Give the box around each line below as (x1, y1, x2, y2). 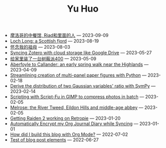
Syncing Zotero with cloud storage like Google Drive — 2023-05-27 (10, 50, 152, 56)
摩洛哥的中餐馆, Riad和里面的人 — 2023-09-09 (10, 32, 109, 39)
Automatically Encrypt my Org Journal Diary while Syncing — (10, 121, 139, 127)
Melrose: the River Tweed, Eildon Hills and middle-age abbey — (10, 104, 144, 110)
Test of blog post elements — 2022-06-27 (10, 137, 99, 143)
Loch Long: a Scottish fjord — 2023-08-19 (10, 38, 99, 44)
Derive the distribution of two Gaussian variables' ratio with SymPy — (10, 83, 156, 89)
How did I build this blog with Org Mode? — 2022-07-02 (10, 131, 128, 137)
